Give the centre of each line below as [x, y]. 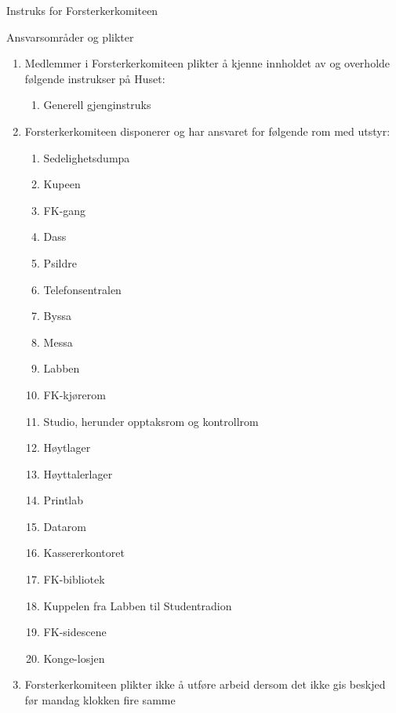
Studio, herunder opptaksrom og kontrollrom [151, 421]
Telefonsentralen [82, 289]
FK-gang [65, 210]
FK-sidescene [75, 632]
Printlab [64, 500]
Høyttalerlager [78, 473]
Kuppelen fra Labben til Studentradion [138, 605]
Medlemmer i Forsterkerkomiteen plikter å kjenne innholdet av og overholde [207, 63]
